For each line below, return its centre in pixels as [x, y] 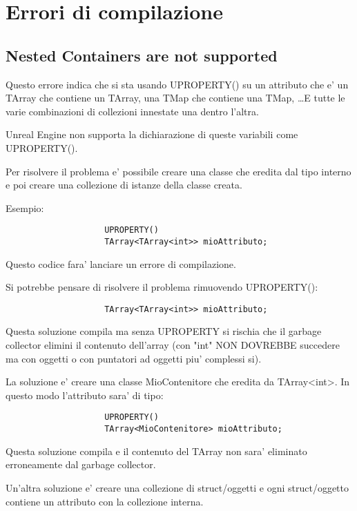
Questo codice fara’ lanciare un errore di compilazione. [121, 263]
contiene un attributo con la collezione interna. [105, 501]
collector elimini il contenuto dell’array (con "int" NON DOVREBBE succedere [173, 345]
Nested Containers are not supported [142, 55]
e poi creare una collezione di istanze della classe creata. [124, 185]
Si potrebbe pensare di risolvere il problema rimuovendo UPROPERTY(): [162, 287]
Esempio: [25, 208]
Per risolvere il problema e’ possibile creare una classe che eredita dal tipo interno [178, 171]
